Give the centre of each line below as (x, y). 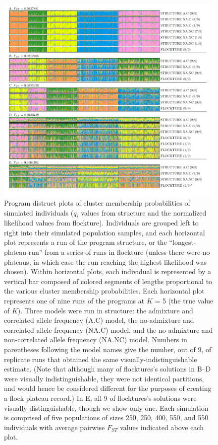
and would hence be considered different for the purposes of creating (108, 388)
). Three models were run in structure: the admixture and (105, 310)
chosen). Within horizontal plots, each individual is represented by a (108, 271)
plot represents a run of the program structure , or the (85, 242)
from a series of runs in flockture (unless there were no (127, 252)
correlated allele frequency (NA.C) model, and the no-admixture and (109, 330)
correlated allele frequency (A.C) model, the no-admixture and (99, 320)
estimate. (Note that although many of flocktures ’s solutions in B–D (108, 369)
